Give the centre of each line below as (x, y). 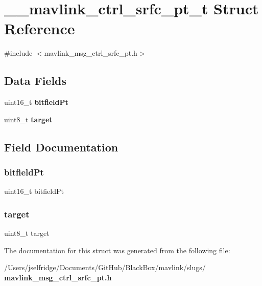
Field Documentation (61, 147)
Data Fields (35, 81)
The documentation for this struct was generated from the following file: (117, 250)
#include (18, 53)
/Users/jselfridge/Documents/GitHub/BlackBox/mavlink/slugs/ (105, 267)
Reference (40, 28)
